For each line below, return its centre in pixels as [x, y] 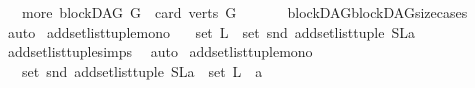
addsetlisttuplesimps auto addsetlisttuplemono [160, 51]
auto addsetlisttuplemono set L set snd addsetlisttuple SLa [211, 31]
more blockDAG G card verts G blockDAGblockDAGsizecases [244, 12]
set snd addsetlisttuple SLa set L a [142, 70]
